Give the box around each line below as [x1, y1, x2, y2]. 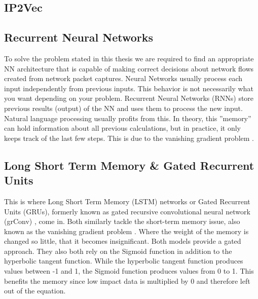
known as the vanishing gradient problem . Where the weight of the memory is [4, 226, 249, 236]
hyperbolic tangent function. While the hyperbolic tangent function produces [4, 255, 243, 266]
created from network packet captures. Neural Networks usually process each [4, 73, 242, 84]
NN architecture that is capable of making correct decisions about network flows [4, 63, 254, 73]
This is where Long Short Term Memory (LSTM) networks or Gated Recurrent [4, 196, 250, 206]
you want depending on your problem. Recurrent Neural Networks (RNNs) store [4, 93, 254, 103]
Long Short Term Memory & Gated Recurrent [4, 157, 254, 173]
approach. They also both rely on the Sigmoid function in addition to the [4, 245, 232, 256]
